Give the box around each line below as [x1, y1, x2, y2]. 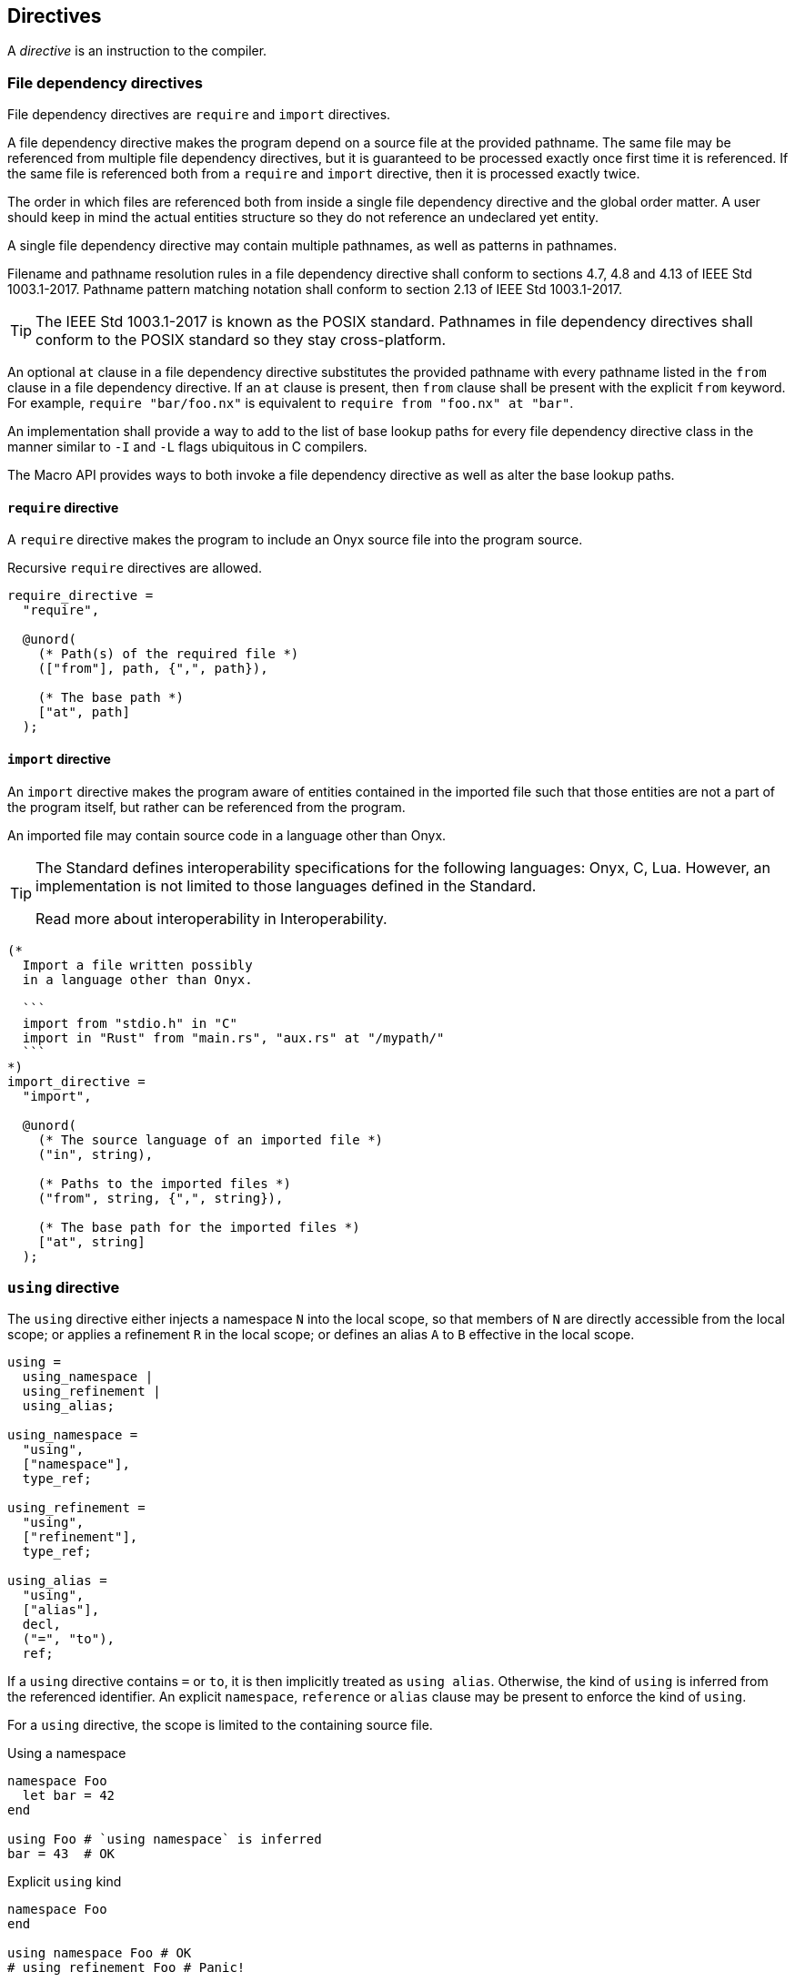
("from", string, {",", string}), [37, 1190, 284, 1205]
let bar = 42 [22, 1788, 116, 1804]
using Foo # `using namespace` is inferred [7, 1832, 322, 1847]
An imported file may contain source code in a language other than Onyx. [7, 827, 447, 843]
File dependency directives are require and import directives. [7, 107, 391, 123]
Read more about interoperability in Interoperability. [35, 909, 387, 928]
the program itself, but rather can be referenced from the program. [7, 798, 406, 815]
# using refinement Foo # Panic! [7, 1960, 246, 1976]
